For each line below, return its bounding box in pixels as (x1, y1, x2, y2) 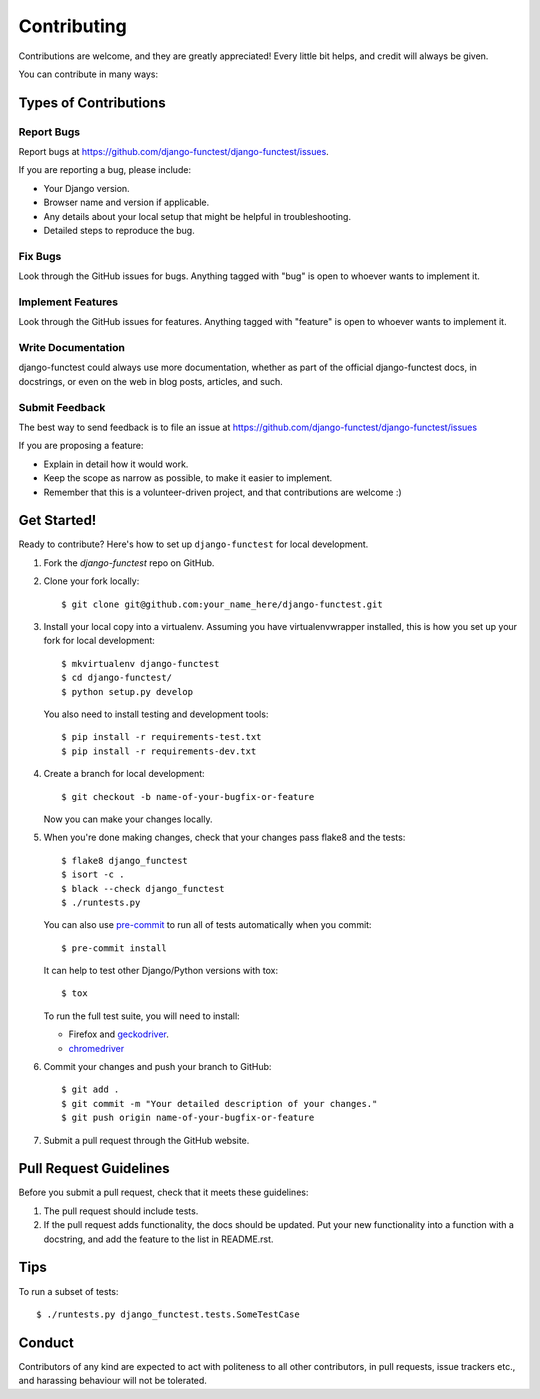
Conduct (18, 1334, 74, 1351)
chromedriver (68, 1042, 125, 1054)
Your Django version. (43, 182, 130, 194)
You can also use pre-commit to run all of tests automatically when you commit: (43, 919, 372, 931)
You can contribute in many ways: (18, 68, 159, 80)
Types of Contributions (18, 94, 166, 111)
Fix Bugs (18, 249, 62, 263)
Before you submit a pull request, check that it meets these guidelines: (18, 1186, 309, 1199)
